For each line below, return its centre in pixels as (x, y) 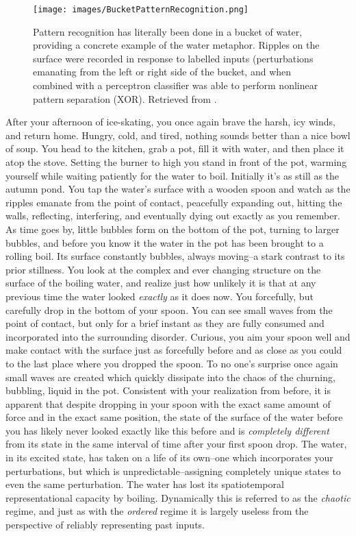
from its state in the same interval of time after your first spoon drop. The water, (176, 444)
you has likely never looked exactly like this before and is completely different (167, 430)
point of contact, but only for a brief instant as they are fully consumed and (165, 323)
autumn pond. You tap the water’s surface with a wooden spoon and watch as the (178, 189)
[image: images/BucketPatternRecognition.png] (141, 10)
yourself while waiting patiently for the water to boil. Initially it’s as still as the (173, 175)
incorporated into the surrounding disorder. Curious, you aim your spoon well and (178, 336)
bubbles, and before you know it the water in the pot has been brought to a (165, 242)
